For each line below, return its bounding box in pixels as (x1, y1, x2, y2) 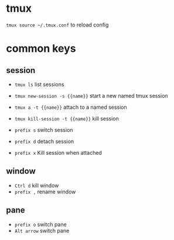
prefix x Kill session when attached (14, 149, 103, 156)
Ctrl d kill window (14, 182, 59, 189)
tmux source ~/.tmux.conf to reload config (6, 21, 109, 28)
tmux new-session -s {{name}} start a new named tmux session (14, 92, 168, 99)
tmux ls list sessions (14, 81, 64, 88)
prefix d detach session (14, 138, 74, 145)
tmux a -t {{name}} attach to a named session (14, 104, 127, 111)
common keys (6, 42, 76, 55)
